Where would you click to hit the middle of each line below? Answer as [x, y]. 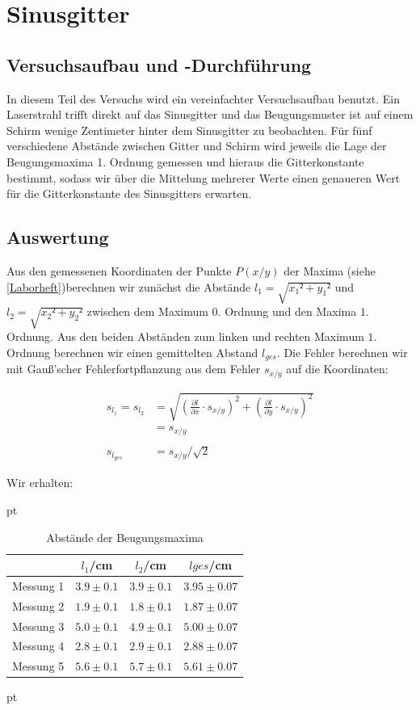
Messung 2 [38, 605]
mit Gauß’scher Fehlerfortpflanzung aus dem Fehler [134, 369]
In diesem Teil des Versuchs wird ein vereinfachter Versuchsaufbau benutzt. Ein [203, 98]
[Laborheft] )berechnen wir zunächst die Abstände [129, 286]
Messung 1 [38, 585]
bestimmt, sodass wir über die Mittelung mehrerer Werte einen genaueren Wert [204, 177]
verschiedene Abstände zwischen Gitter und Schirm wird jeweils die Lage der [197, 146]
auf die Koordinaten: [337, 369]
